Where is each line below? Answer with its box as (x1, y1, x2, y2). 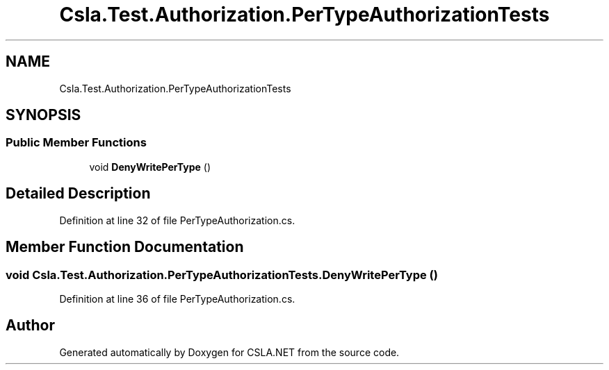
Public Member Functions (6, 135, 147, 150)
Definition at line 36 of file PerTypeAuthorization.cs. (59, 292, 295, 305)
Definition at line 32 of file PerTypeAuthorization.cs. (59, 214, 295, 226)
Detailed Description (6, 185, 151, 203)
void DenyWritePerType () (89, 160, 211, 173)
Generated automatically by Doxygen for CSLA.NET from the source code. (59, 346, 400, 358)
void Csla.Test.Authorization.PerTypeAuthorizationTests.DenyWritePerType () (6, 267, 438, 282)
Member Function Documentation (6, 238, 244, 256)
